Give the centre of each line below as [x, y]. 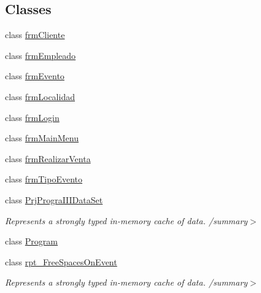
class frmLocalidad [40, 96]
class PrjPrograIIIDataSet [54, 199]
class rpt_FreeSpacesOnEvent [61, 261]
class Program [31, 241]
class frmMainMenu [42, 138]
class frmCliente [35, 35]
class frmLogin [32, 117]
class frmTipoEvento [44, 179]
